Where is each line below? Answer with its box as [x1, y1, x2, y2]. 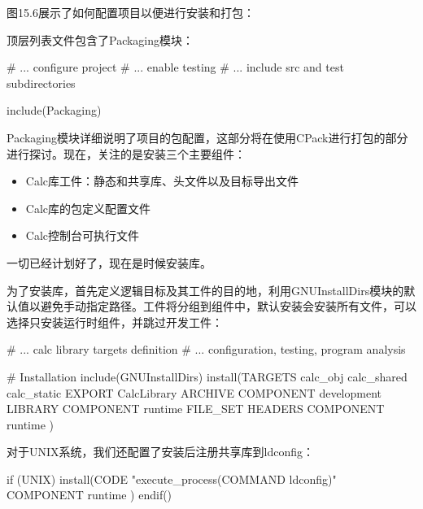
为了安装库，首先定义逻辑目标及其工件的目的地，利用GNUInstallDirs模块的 [7, 281, 404, 298]
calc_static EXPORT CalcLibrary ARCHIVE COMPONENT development [7, 384, 382, 401]
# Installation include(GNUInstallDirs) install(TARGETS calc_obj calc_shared [7, 368, 408, 385]
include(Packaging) [7, 102, 102, 119]
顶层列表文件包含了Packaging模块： [7, 31, 194, 48]
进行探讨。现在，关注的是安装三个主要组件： [7, 145, 246, 162]
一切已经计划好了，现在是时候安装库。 [7, 254, 211, 271]
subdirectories [7, 74, 76, 91]
